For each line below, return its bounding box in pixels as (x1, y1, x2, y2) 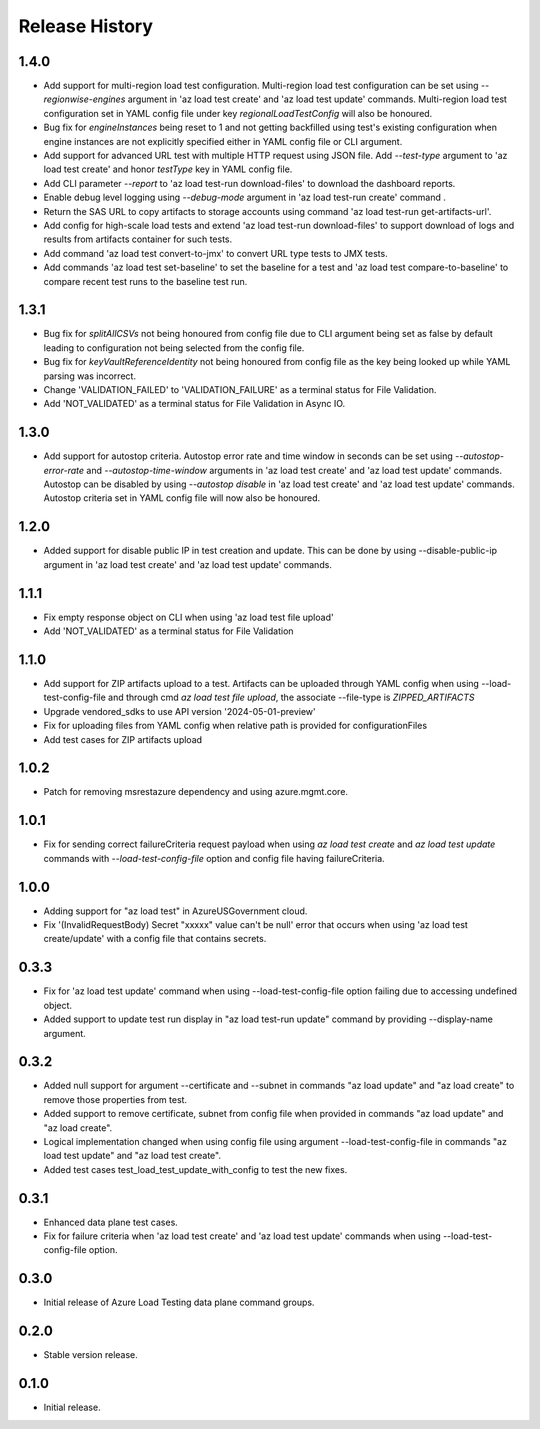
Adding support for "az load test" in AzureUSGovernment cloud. (43, 905, 308, 917)
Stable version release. (43, 1349, 139, 1361)
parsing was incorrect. (43, 370, 137, 382)
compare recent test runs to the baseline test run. (43, 275, 248, 287)
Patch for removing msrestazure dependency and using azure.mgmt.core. (43, 786, 349, 798)
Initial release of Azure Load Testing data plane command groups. (43, 1296, 315, 1309)
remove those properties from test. (43, 1093, 188, 1105)
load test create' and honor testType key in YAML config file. (43, 163, 293, 175)
